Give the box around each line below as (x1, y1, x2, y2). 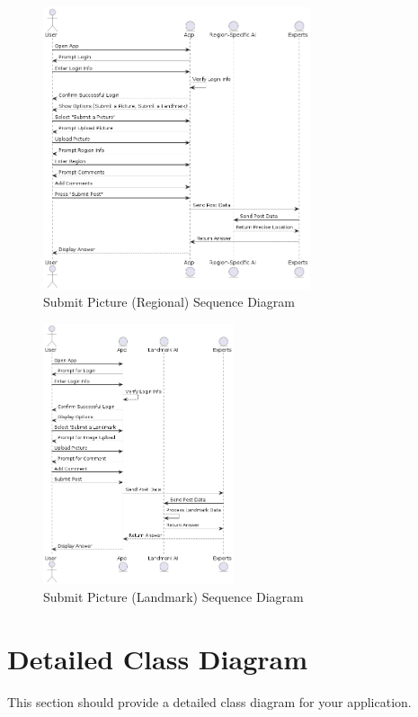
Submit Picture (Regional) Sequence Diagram (43, 292, 295, 311)
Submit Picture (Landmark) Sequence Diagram (43, 587, 304, 606)
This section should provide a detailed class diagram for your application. (7, 692, 412, 711)
